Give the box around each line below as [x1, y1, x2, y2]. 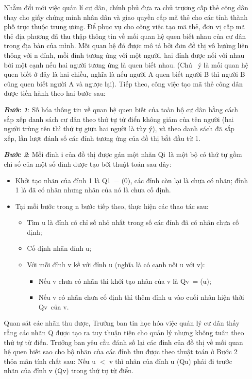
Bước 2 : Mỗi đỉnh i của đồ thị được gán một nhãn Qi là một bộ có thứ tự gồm [4, 149, 242, 159]
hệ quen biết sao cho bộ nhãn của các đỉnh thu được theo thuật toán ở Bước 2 [4, 346, 237, 357]
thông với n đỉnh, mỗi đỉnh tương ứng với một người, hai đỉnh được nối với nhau [4, 50, 245, 60]
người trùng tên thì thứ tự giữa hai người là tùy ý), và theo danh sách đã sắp [4, 123, 235, 134]
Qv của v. [38, 301, 69, 311]
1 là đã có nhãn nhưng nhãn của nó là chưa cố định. [15, 185, 171, 195]
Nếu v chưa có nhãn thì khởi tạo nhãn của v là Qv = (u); [38, 276, 211, 286]
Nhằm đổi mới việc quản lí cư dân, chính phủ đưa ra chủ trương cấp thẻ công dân [4, 2, 248, 12]
